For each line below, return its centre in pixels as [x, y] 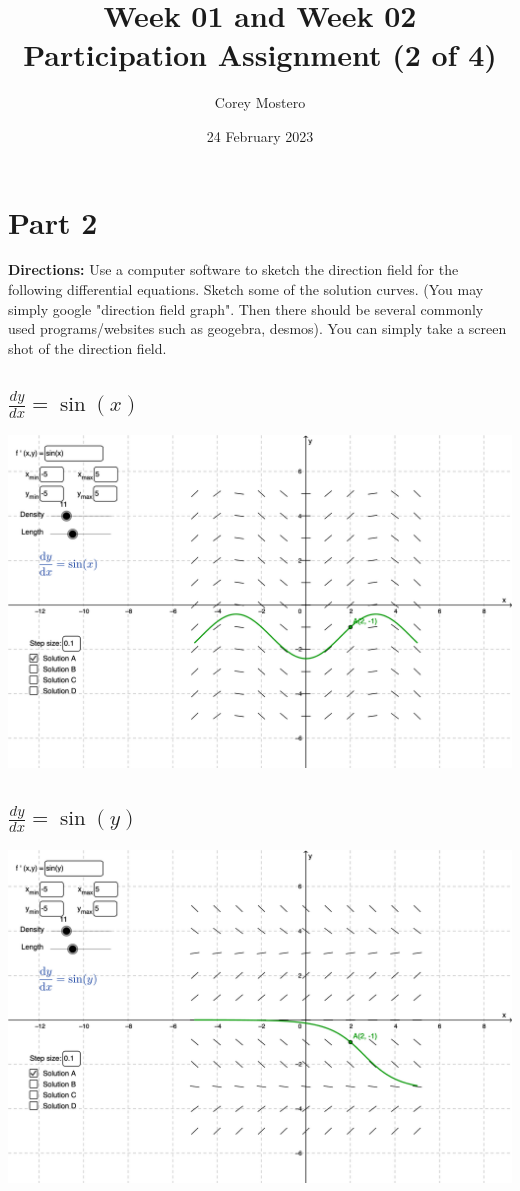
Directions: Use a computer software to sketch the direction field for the [233, 269]
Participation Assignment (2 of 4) [260, 54]
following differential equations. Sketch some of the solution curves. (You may [246, 289]
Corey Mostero [260, 102]
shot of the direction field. [87, 347]
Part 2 [53, 221]
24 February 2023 [260, 135]
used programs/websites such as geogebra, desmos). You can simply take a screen [257, 328]
